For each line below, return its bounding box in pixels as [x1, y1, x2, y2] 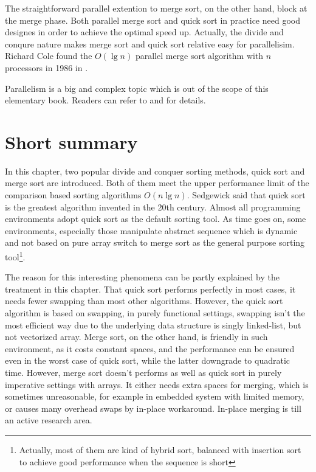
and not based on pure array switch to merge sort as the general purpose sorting [5, 236, 305, 249]
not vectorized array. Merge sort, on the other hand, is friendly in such [5, 330, 268, 343]
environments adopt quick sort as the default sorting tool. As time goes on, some [5, 212, 306, 225]
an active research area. [5, 414, 92, 426]
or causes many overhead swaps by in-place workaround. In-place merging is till [5, 401, 301, 414]
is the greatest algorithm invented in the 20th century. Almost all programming [5, 200, 301, 213]
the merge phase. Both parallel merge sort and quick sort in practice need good [5, 13, 300, 26]
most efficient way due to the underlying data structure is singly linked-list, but [5, 318, 301, 331]
